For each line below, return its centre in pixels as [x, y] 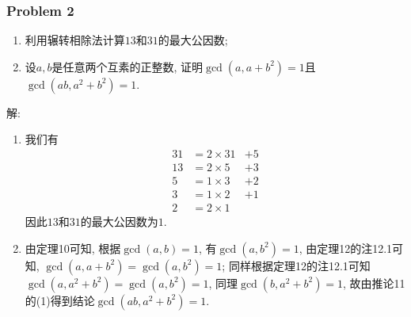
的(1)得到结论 [60, 300]
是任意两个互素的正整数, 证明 [127, 66]
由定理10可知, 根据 [73, 248]
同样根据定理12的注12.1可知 [299, 265]
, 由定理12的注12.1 [346, 248]
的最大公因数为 [119, 222]
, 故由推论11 [374, 283]
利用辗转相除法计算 [75, 40]
